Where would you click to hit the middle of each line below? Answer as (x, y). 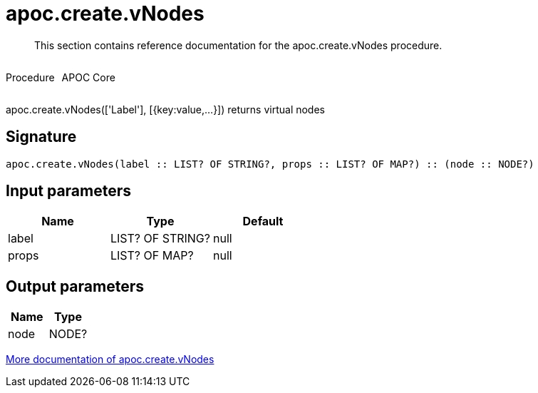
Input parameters (69, 191)
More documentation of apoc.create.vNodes (110, 359)
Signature (41, 137)
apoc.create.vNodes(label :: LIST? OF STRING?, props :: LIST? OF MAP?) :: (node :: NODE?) (270, 164)
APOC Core (88, 77)
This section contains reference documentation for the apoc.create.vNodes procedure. (238, 45)
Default (263, 221)
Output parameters (75, 286)
